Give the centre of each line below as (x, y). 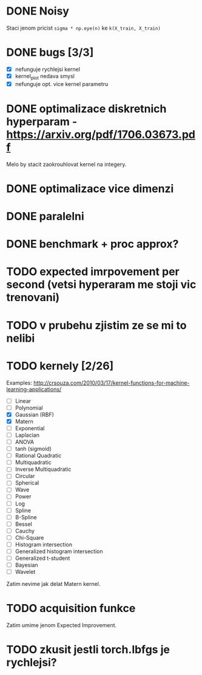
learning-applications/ (34, 389)
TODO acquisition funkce (71, 609)
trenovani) (33, 298)
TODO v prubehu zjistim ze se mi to (96, 325)
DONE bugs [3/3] (50, 52)
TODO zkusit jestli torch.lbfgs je (88, 650)
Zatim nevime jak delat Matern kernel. (53, 584)
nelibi (21, 338)
